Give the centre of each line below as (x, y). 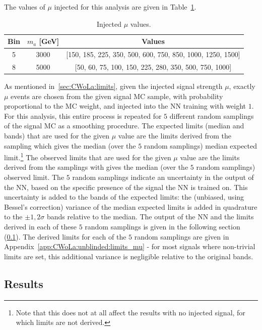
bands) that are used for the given (57, 135)
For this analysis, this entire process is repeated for (83, 115)
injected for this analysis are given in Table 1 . (125, 7)
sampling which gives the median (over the (70, 145)
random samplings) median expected (201, 145)
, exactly (242, 86)
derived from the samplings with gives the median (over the (96, 167)
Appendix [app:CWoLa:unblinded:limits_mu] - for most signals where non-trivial (130, 246)
